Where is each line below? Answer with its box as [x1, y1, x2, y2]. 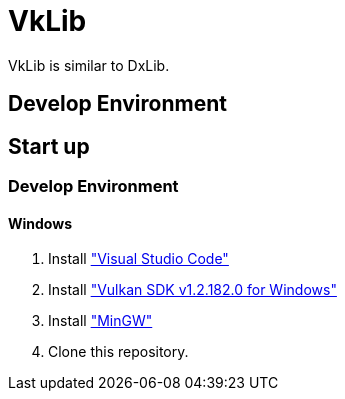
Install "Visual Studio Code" [48, 250, 229, 268]
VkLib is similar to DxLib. [8, 56, 170, 74]
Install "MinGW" [48, 312, 153, 330]
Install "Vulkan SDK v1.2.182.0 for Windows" [48, 281, 337, 299]
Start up [8, 133, 90, 159]
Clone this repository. [48, 343, 189, 361]
